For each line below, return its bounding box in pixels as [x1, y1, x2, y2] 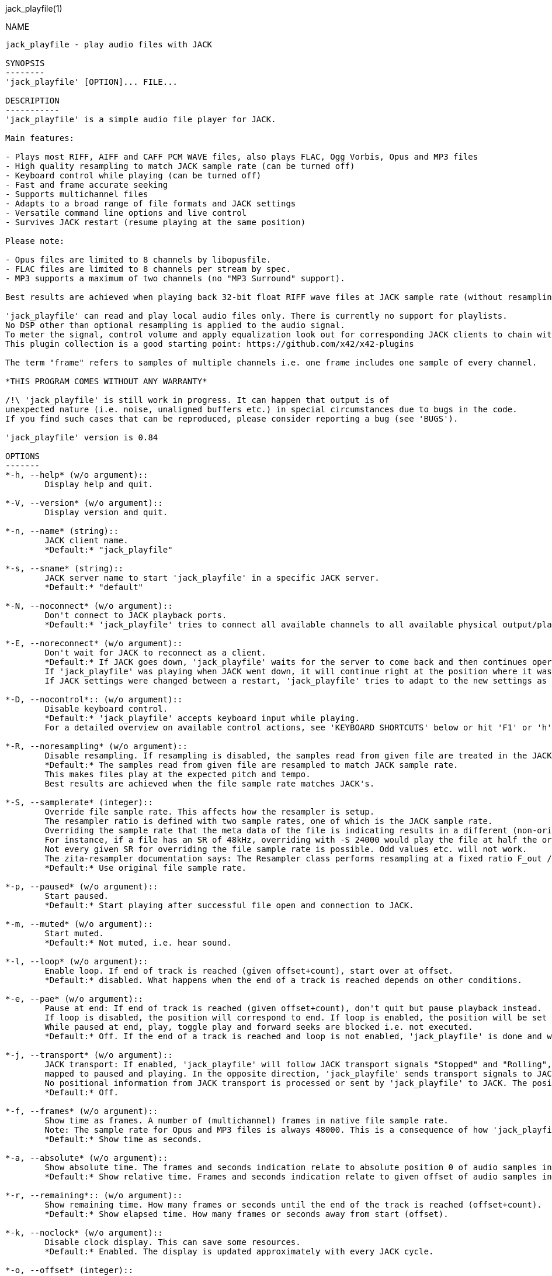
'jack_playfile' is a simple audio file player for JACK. [5, 115, 276, 124]
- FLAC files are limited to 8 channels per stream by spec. [5, 264, 291, 274]
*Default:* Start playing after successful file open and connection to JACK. [44, 901, 414, 910]
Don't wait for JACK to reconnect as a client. [44, 648, 266, 657]
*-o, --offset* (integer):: [5, 1265, 134, 1275]
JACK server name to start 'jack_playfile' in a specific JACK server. [44, 573, 380, 582]
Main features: [5, 133, 75, 143]
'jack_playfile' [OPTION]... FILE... [5, 77, 178, 87]
